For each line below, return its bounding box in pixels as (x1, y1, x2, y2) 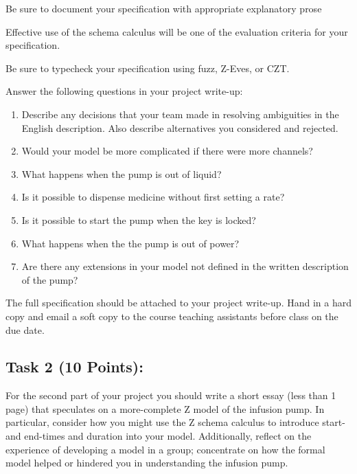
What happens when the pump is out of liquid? (21, 166, 222, 181)
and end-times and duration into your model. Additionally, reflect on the (5, 429, 312, 443)
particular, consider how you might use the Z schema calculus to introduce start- (5, 415, 345, 429)
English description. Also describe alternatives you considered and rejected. (21, 120, 338, 135)
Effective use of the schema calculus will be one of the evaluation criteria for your (5, 24, 348, 38)
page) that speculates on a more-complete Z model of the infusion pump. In (5, 401, 325, 416)
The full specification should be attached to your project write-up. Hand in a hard (5, 295, 352, 310)
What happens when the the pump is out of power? (21, 236, 240, 250)
